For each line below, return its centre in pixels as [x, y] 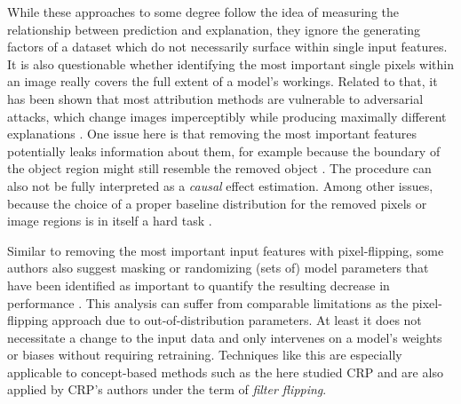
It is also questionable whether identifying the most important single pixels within [231, 63]
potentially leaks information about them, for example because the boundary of [224, 151]
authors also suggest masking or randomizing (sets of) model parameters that [218, 268]
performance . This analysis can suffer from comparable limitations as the [208, 302]
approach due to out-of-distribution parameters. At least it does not [237, 320]
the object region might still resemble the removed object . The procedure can [219, 168]
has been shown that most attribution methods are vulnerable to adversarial [215, 98]
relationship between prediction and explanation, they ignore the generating [214, 29]
